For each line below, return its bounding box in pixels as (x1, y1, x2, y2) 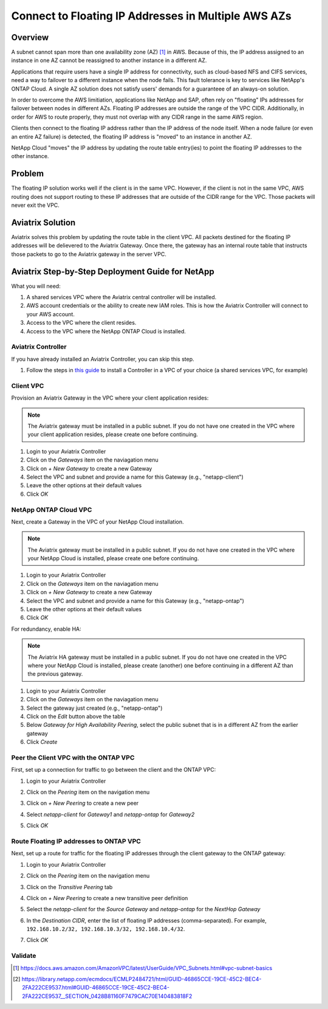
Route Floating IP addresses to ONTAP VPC (11, 837, 141, 845)
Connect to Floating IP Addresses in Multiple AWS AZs (11, 9, 292, 23)
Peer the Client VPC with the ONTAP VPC (11, 753, 135, 761)
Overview (11, 32, 49, 43)
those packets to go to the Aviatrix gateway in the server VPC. (11, 250, 166, 258)
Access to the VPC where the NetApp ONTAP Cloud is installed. (26, 327, 186, 335)
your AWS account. (26, 310, 75, 317)
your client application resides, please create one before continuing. (27, 431, 199, 438)
